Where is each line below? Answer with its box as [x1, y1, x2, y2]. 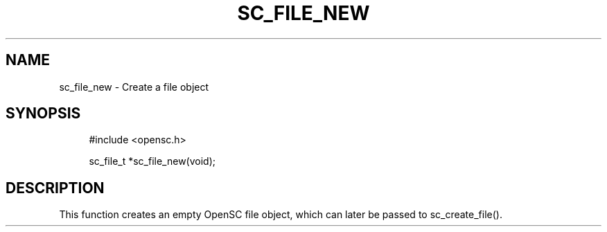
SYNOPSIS [6, 105, 81, 123]
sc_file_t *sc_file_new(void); [89, 155, 215, 168]
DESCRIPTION [6, 179, 105, 197]
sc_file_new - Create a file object [59, 80, 209, 93]
